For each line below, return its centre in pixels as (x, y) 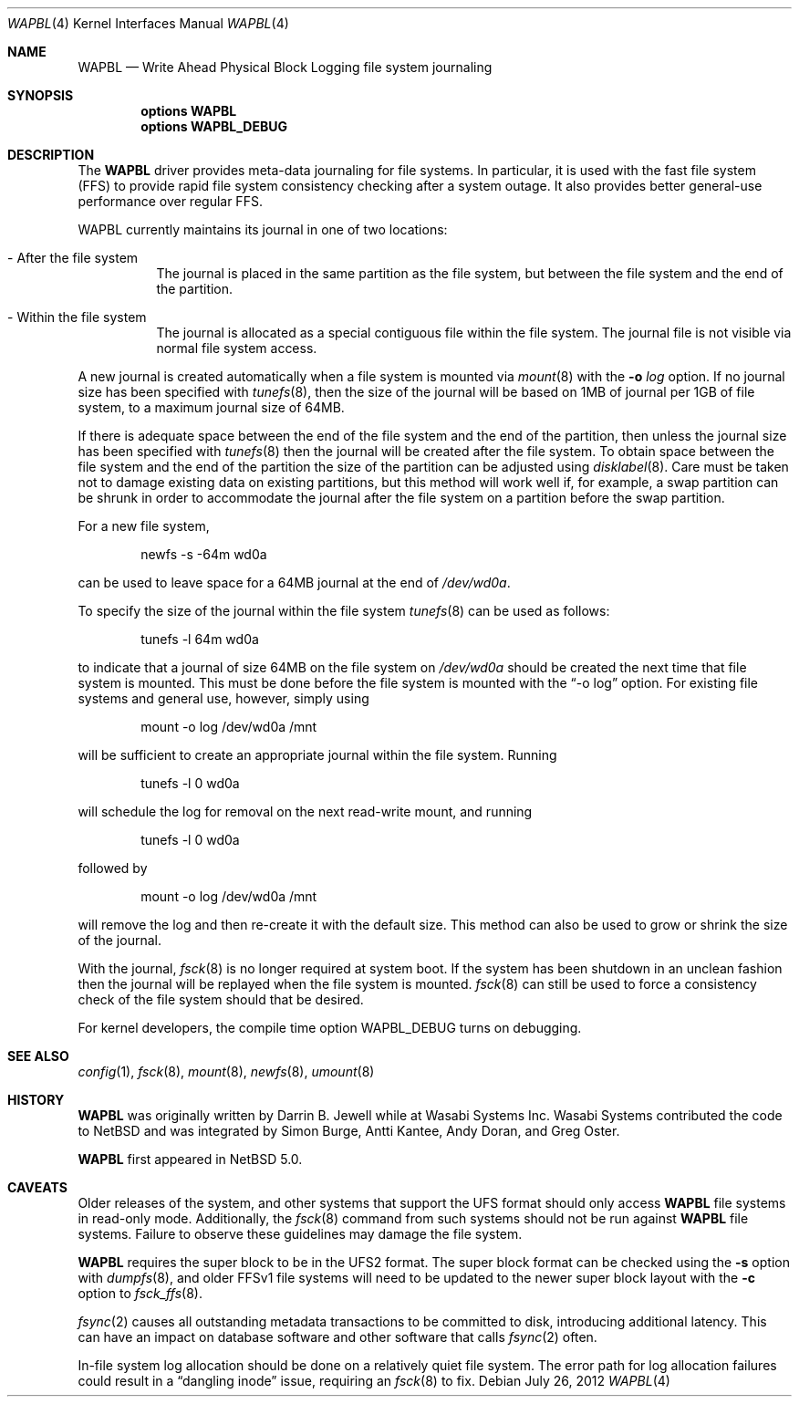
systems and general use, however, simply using (223, 698)
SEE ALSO (38, 1056)
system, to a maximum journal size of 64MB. (211, 407)
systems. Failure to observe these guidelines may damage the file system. (300, 1234)
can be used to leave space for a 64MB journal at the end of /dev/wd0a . (294, 582)
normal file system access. (237, 348)
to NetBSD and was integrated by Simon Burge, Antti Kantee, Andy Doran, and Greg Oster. (349, 1131)
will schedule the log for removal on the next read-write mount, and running (305, 811)
